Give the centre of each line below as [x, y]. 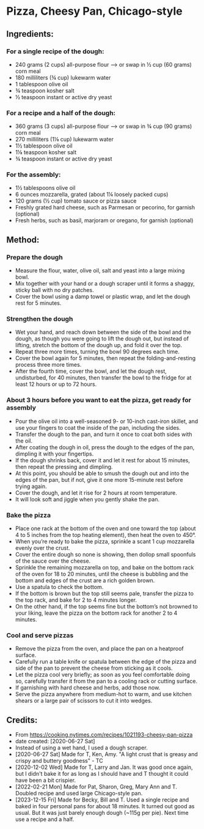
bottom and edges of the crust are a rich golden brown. [85, 580]
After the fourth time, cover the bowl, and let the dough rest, [91, 371]
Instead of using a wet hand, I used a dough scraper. [81, 748]
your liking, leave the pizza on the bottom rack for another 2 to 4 [96, 613]
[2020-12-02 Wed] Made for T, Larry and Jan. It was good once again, [104, 767]
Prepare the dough [35, 257]
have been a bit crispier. [46, 780]
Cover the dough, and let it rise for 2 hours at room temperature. [96, 493]
